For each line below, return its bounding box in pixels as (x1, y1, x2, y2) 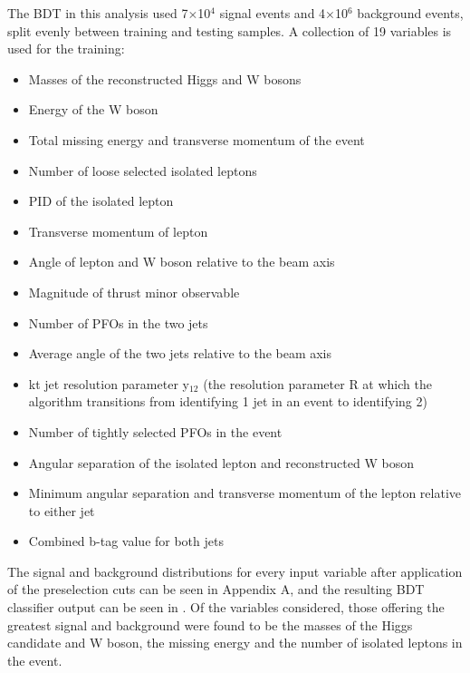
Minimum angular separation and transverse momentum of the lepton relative (28, 483, 462, 502)
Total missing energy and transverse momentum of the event (28, 130, 365, 149)
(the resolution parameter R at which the (203, 374, 432, 393)
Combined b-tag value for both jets (28, 532, 224, 551)
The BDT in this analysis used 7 (7, 4, 188, 22)
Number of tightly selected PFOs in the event (28, 422, 283, 441)
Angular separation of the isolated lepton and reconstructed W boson (28, 453, 414, 472)
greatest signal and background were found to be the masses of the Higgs (7, 615, 413, 634)
